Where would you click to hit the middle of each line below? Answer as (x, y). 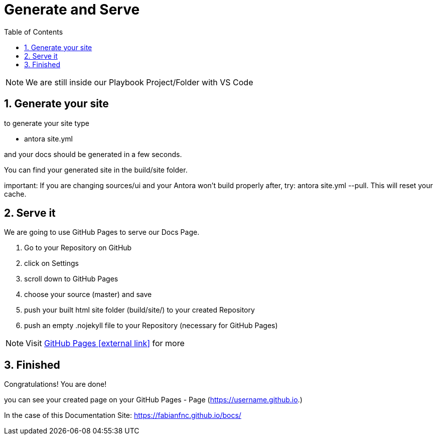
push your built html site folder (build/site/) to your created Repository (139, 310)
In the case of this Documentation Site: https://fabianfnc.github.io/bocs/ (123, 415)
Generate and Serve (72, 10)
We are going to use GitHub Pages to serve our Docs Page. (102, 232)
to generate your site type (47, 123)
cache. (15, 194)
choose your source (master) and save (88, 295)
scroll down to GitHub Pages (71, 279)
